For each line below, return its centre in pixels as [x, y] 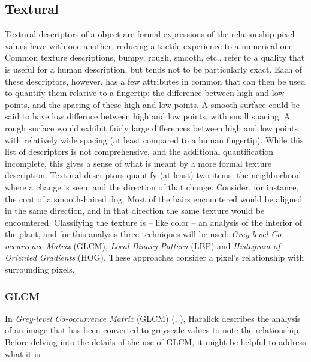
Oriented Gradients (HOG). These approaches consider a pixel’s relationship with [155, 257]
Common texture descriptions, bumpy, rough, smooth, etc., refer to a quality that [155, 57]
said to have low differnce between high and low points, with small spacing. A [148, 116]
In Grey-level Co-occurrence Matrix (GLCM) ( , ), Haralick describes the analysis [153, 318]
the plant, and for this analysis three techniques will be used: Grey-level [137, 234]
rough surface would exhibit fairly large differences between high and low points [151, 128]
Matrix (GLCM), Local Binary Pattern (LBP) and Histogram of [163, 245]
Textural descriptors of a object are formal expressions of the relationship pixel [150, 34]
